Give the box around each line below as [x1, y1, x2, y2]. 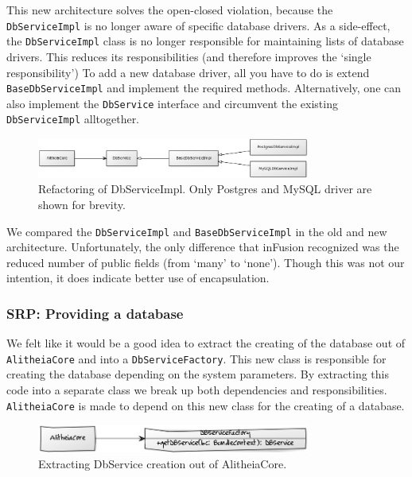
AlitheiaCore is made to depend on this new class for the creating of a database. [6, 397, 405, 413]
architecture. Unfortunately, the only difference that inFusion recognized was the [6, 238, 399, 255]
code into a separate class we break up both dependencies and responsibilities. [6, 382, 387, 398]
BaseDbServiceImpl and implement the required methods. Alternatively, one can [6, 79, 402, 96]
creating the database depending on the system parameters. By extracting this [6, 366, 389, 382]
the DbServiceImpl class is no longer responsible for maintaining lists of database [6, 33, 404, 49]
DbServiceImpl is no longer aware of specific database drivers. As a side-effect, [6, 17, 391, 33]
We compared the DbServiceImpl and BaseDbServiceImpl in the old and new [6, 223, 387, 239]
